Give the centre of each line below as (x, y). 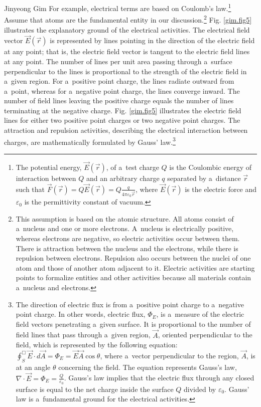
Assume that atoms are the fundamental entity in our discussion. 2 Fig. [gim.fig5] (128, 19)
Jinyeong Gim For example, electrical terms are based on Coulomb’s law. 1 (118, 7)
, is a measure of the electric (200, 314)
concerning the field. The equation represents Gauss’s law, (148, 367)
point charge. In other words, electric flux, (81, 314)
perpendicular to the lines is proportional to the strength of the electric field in (125, 71)
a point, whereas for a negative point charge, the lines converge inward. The (122, 90)
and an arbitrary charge (123, 178)
